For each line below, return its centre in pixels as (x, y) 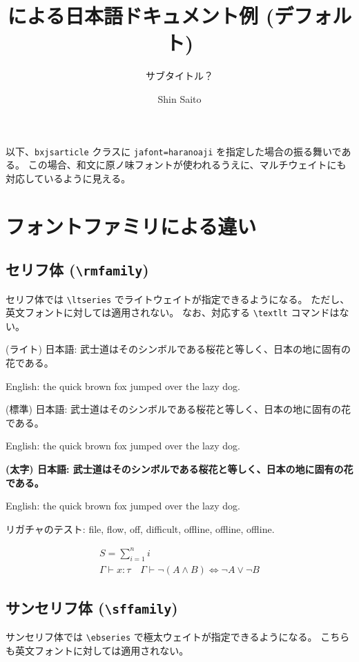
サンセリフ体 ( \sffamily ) (92, 608)
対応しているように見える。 (68, 178)
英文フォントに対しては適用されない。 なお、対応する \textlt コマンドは (173, 312)
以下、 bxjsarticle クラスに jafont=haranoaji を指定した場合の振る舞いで (174, 151)
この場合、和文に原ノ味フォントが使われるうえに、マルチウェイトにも (187, 165)
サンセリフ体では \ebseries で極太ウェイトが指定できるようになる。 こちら (178, 637)
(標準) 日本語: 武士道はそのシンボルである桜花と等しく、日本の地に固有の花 (178, 409)
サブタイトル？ (179, 76)
